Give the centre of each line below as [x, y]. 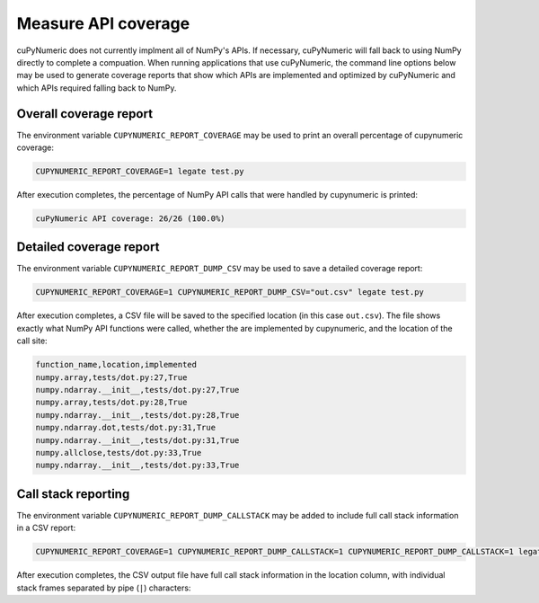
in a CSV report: [46, 528]
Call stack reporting [73, 494]
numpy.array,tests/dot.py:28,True [111, 403]
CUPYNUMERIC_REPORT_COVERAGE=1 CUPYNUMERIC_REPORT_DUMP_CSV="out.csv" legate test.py [230, 293]
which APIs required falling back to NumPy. [97, 88]
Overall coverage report [84, 114]
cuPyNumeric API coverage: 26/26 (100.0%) [130, 218]
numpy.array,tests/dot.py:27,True [111, 377]
